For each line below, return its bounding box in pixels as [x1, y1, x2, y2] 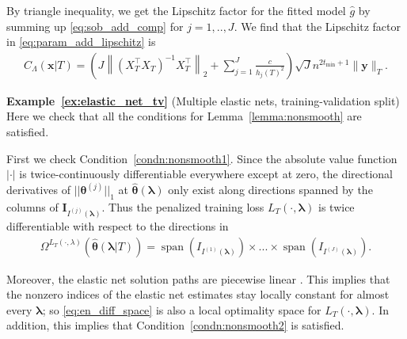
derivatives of [6, 181, 71, 198]
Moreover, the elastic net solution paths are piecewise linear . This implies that [6, 270, 390, 287]
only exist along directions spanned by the [168, 181, 373, 198]
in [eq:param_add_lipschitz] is [6, 33, 156, 50]
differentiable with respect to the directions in [6, 218, 229, 234]
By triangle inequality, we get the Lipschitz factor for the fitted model [6, 2, 346, 18]
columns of [6, 199, 59, 215]
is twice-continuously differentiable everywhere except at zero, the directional [19, 166, 393, 182]
